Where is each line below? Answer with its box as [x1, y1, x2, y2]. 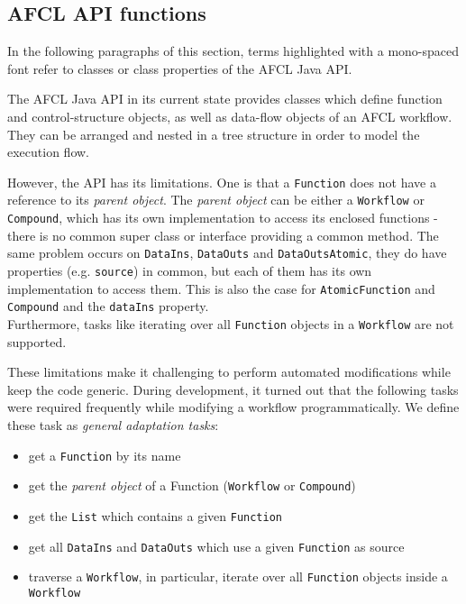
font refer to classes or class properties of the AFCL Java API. [7, 59, 352, 78]
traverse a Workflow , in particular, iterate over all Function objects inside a [28, 567, 448, 586]
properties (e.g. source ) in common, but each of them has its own [7, 261, 372, 279]
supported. [7, 332, 67, 351]
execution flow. [7, 142, 89, 161]
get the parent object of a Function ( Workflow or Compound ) [28, 476, 356, 495]
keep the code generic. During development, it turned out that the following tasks [7, 380, 459, 398]
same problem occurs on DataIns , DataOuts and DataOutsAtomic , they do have [7, 243, 447, 262]
